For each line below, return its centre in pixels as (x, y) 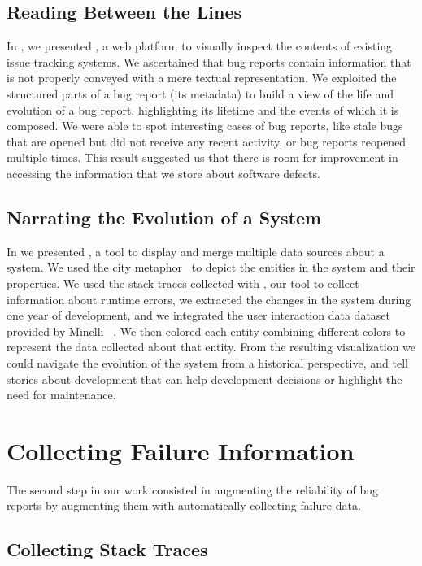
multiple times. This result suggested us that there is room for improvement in (202, 157)
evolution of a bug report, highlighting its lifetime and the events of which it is (203, 109)
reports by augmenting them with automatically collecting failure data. (184, 505)
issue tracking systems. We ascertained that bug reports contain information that (209, 61)
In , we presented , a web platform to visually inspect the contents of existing (200, 46)
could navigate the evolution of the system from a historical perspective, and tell (207, 362)
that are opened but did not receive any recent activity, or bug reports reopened (207, 141)
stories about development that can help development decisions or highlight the (204, 379)
